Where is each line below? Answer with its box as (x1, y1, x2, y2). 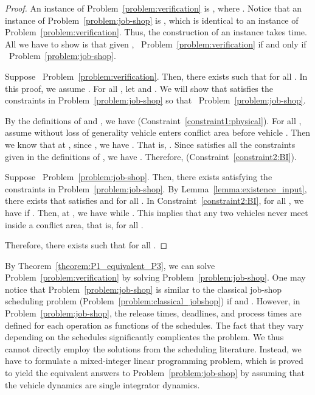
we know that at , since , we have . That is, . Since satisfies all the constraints (5, 138, 296, 150)
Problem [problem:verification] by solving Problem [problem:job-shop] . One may (5, 271, 306, 284)
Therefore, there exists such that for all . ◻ (5, 239, 168, 251)
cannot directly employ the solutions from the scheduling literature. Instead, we (5, 342, 302, 355)
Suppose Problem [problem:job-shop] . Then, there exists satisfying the (5, 170, 272, 183)
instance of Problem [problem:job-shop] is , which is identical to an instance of (5, 13, 299, 26)
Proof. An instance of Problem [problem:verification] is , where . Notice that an (5, 2, 302, 14)
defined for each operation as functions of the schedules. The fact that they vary (5, 318, 304, 331)
